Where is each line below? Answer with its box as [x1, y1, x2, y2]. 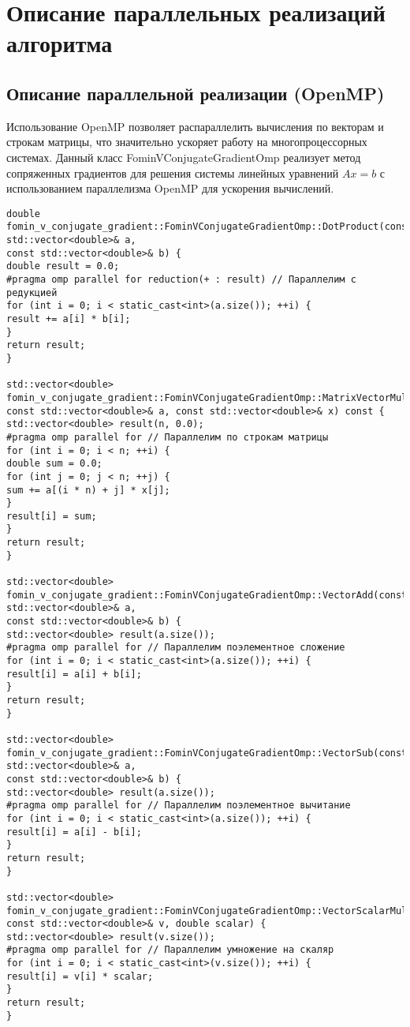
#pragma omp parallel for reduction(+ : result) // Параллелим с [6, 274, 356, 286]
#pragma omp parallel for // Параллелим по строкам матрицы [6, 431, 329, 443]
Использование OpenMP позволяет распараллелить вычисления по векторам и [6, 118, 384, 134]
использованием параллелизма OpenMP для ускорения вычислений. [6, 180, 334, 197]
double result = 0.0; [6, 260, 120, 272]
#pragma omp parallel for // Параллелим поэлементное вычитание [6, 800, 351, 811]
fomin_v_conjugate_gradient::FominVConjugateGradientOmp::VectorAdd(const [6, 589, 408, 601]
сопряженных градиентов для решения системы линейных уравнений [6, 164, 339, 181]
